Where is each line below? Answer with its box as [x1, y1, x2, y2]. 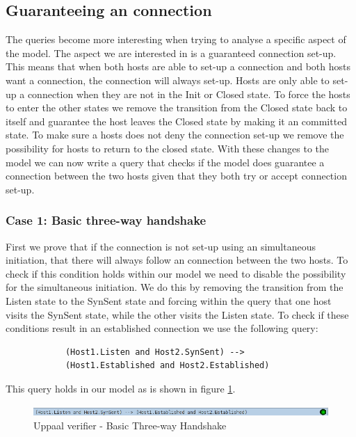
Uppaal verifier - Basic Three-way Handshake [33, 418, 227, 433]
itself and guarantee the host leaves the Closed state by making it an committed [6, 113, 348, 128]
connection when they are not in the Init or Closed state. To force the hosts [27, 86, 350, 101]
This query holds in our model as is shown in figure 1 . [6, 381, 236, 395]
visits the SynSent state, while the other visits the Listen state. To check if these [6, 307, 349, 321]
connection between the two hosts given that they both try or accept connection [6, 168, 347, 183]
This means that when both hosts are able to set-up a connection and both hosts [6, 59, 351, 74]
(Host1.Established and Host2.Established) [65, 360, 270, 371]
